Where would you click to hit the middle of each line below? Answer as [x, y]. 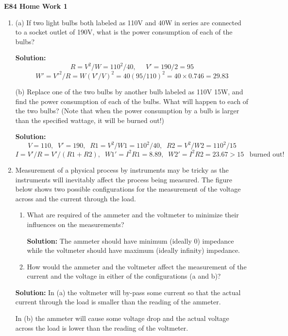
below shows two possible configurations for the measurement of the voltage [128, 189]
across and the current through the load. [76, 198]
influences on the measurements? [76, 224]
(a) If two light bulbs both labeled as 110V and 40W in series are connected [128, 22]
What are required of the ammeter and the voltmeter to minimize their [133, 215]
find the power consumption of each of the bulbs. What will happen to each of [132, 101]
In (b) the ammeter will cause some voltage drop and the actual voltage [122, 318]
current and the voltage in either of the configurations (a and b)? [124, 276]
